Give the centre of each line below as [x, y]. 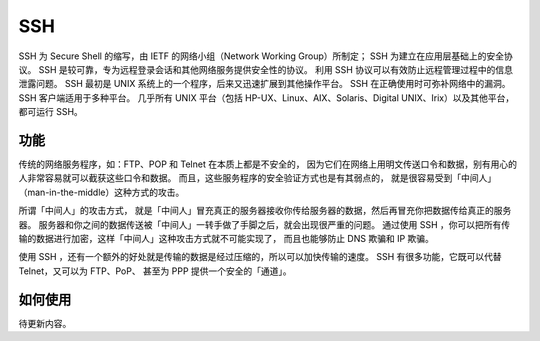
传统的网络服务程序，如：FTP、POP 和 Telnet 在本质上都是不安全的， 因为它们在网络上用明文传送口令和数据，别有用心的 [268, 164]
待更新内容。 [45, 323]
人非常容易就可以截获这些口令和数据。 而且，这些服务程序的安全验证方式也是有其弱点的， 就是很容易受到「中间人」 [257, 178]
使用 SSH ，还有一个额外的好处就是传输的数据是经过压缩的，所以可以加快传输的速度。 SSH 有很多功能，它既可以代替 [260, 257]
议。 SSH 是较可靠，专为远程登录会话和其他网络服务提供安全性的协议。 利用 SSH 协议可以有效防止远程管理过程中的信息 [266, 69]
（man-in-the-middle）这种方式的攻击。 [101, 192]
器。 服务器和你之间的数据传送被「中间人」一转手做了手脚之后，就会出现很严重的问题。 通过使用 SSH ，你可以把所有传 [264, 224]
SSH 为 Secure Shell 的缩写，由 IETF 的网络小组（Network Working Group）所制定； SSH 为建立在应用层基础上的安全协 [266, 56]
